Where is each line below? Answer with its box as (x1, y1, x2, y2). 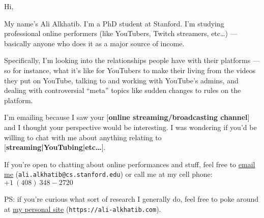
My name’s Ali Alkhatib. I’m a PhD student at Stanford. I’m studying (4, 18, 224, 28)
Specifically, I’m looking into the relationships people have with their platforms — (4, 55, 260, 66)
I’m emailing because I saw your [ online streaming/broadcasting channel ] (4, 112, 250, 122)
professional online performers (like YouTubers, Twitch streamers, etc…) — (4, 28, 238, 39)
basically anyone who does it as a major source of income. (4, 38, 185, 48)
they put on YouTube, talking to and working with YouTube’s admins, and (4, 75, 239, 85)
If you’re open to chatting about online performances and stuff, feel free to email (4, 159, 255, 169)
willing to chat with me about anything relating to (4, 132, 162, 142)
